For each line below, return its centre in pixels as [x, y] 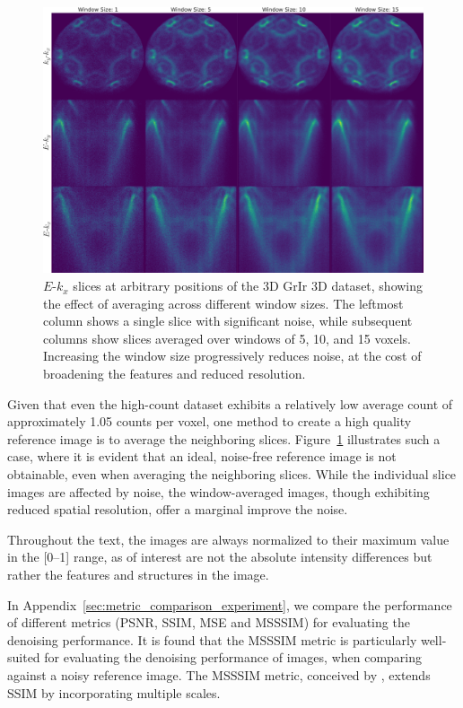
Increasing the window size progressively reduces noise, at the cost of [232, 356]
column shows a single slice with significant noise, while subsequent [228, 321]
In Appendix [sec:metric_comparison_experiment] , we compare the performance [230, 604]
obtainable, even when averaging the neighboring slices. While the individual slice [232, 474]
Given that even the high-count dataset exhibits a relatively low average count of [230, 403]
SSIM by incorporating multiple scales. [114, 692]
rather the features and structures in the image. [138, 574]
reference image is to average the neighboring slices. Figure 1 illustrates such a [224, 438]
